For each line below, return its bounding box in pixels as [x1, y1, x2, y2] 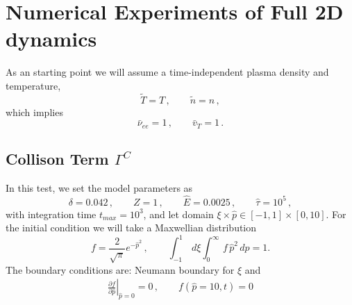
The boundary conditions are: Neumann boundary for [6, 262, 235, 277]
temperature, [6, 78, 61, 92]
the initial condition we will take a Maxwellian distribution [6, 220, 257, 235]
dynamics [6, 24, 97, 53]
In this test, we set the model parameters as [6, 180, 193, 195]
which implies [6, 104, 63, 119]
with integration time [6, 206, 97, 221]
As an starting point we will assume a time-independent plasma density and [6, 65, 329, 79]
